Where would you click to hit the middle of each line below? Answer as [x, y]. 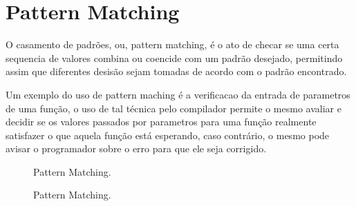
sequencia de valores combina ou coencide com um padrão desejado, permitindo [174, 58]
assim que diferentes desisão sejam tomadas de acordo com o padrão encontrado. [176, 71]
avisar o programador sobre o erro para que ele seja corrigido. [136, 148]
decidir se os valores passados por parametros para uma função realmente [161, 122]
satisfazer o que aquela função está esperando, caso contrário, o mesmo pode [168, 135]
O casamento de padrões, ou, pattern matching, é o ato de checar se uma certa [172, 44]
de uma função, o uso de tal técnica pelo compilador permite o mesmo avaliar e [174, 108]
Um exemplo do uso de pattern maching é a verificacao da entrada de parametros [178, 94]
